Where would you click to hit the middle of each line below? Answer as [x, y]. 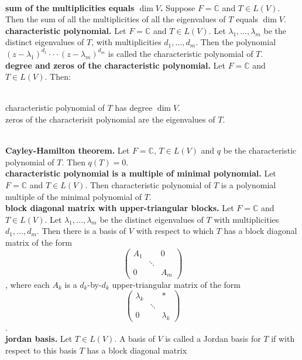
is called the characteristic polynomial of [181, 53]
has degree [134, 108]
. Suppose [178, 7]
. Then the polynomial [236, 42]
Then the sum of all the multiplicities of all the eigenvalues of [116, 19]
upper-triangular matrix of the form [176, 284]
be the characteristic [260, 150]
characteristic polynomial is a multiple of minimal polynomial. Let [141, 173]
